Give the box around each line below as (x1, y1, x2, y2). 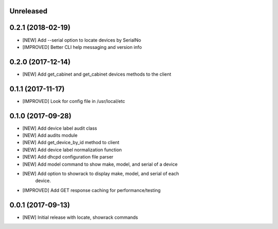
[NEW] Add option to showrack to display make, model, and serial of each (22, 170, 180, 177)
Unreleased (9, 7, 48, 15)
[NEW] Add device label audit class (22, 125, 97, 131)
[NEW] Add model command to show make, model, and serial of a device (22, 161, 178, 167)
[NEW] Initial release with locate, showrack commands (22, 214, 138, 220)
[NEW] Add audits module (22, 132, 78, 138)
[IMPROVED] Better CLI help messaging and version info (22, 44, 142, 50)
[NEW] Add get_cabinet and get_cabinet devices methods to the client (22, 71, 171, 77)
